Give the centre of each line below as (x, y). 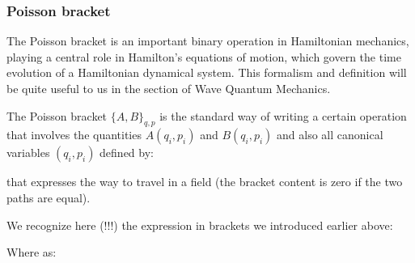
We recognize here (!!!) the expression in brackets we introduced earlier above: (200, 225)
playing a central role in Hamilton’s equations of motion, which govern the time (204, 56)
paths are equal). (49, 197)
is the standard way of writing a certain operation (283, 115)
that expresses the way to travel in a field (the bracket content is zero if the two (205, 182)
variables (28, 153)
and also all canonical (330, 135)
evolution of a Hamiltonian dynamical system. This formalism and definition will (207, 72)
